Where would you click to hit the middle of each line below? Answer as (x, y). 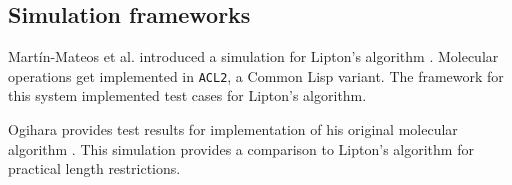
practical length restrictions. (94, 168)
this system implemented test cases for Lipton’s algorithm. (187, 95)
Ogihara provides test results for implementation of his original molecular (233, 129)
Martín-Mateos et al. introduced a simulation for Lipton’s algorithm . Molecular (253, 56)
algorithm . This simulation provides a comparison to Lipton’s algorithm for (241, 148)
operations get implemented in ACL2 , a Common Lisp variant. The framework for (256, 75)
